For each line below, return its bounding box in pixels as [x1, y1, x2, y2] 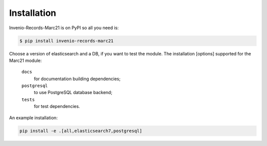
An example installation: [9, 114, 58, 121]
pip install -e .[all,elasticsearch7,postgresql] [19, 128, 142, 134]
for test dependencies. [34, 103, 80, 109]
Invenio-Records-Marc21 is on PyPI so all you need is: [9, 25, 119, 31]
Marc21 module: [9, 57, 42, 63]
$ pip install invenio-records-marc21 [19, 38, 114, 44]
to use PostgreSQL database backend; [34, 90, 113, 96]
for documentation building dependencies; [34, 76, 121, 82]
